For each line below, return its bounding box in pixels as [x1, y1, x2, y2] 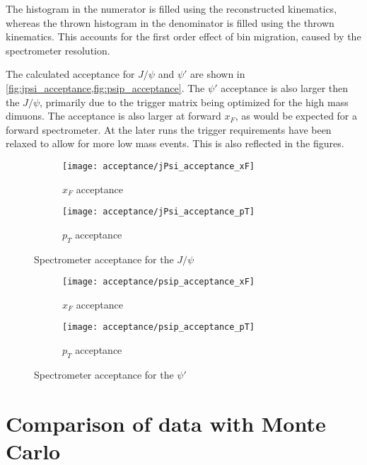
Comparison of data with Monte [6, 408, 326, 437]
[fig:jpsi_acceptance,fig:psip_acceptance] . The [6, 80, 205, 95]
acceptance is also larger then [221, 80, 349, 95]
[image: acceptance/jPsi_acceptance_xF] [62, 161, 255, 171]
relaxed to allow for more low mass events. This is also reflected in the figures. [6, 136, 344, 151]
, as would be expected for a [235, 108, 358, 123]
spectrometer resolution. [6, 42, 110, 57]
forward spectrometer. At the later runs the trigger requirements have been [6, 122, 332, 137]
